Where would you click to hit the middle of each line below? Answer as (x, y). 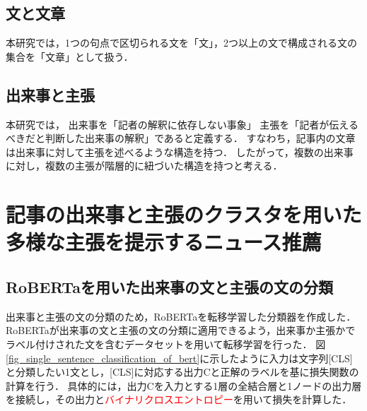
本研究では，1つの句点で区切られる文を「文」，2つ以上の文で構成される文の (181, 43)
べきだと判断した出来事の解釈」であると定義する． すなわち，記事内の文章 (181, 138)
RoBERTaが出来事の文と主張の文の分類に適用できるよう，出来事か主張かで (181, 330)
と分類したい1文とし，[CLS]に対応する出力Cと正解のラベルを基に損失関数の (182, 372)
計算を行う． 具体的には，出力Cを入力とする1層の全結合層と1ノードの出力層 (184, 385)
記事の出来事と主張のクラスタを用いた (184, 214)
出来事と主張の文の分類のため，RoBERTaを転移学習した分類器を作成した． (181, 316)
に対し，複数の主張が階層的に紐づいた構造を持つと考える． (144, 166)
